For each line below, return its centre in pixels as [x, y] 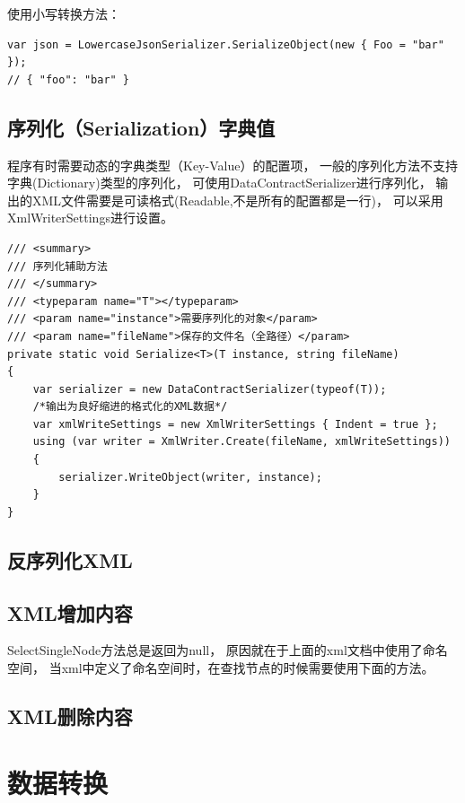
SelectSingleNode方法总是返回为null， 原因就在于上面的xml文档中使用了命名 [228, 650]
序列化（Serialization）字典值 [141, 127]
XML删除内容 [70, 716]
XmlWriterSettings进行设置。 [90, 218]
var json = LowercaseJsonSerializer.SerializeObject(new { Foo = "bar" [226, 44]
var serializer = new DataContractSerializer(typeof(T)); [210, 389]
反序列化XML [70, 559]
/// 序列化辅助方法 [57, 266]
